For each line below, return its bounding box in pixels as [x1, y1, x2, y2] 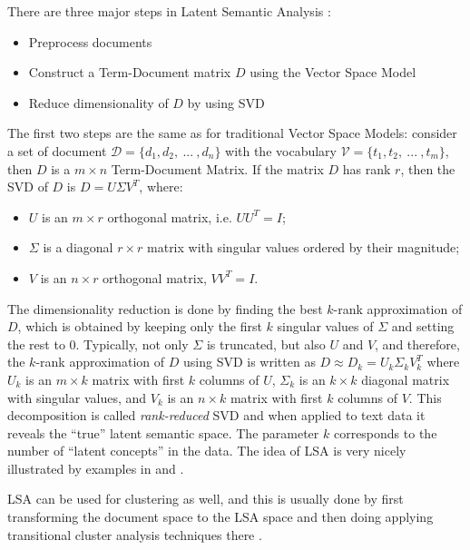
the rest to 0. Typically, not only [7, 334, 189, 353]
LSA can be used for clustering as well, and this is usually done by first [7, 489, 404, 508]
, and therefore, [375, 334, 460, 353]
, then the [400, 159, 455, 178]
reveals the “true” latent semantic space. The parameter [7, 423, 319, 442]
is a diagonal [43, 238, 113, 257]
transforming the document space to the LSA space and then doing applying [7, 507, 434, 526]
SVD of [7, 177, 48, 196]
